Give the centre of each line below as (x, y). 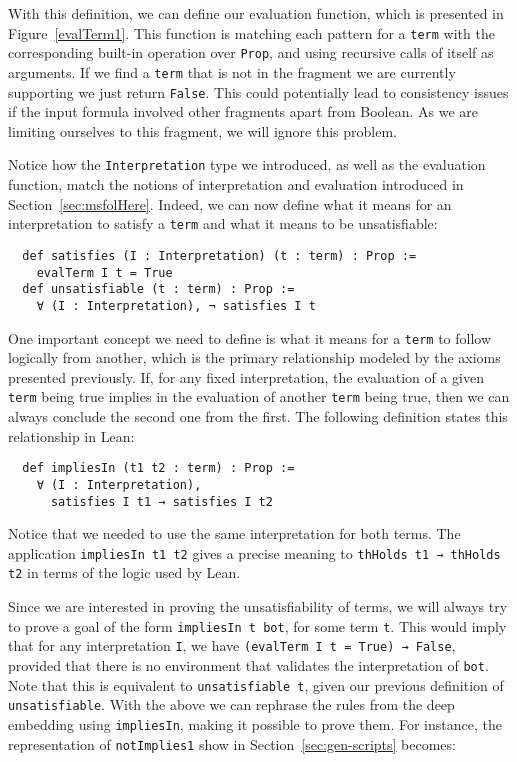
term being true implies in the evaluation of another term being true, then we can (259, 396)
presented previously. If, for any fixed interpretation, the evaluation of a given (246, 376)
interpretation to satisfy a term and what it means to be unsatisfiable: (223, 223)
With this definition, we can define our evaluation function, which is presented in (256, 13)
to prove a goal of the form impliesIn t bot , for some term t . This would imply (257, 625)
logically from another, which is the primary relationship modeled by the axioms (254, 357)
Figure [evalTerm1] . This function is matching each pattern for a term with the (251, 32)
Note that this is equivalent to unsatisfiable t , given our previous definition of (256, 684)
